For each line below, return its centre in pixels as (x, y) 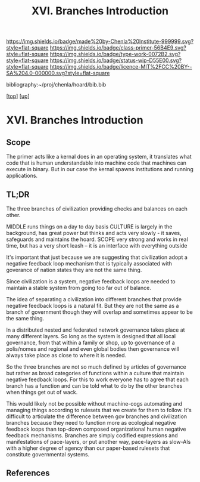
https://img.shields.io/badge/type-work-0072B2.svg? (115, 54)
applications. (22, 176)
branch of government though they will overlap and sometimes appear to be (100, 312)
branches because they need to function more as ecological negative (91, 423)
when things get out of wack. (42, 392)
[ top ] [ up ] (18, 96)
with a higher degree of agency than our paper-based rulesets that (88, 448)
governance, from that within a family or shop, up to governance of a (90, 342)
